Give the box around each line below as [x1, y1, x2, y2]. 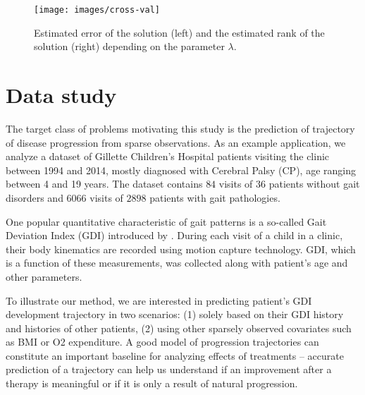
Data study [6, 80, 117, 109]
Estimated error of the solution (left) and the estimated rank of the [34, 25, 325, 39]
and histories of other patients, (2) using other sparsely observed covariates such [6, 320, 352, 335]
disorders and [6, 190, 63, 205]
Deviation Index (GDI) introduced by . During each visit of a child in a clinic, [6, 228, 343, 243]
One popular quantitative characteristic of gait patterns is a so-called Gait [6, 214, 327, 229]
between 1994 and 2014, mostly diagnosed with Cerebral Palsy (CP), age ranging [6, 162, 356, 177]
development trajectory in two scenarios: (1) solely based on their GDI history [6, 307, 344, 322]
